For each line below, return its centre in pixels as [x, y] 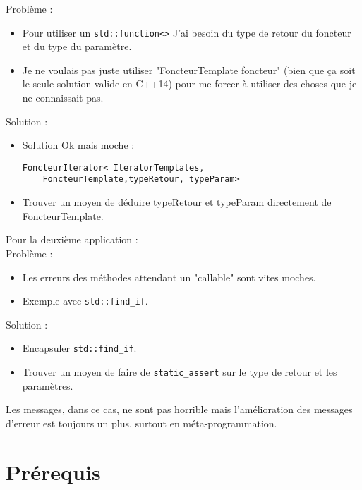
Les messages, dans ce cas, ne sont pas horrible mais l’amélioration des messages [179, 409]
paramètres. [48, 385]
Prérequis [53, 471]
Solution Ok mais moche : [78, 145]
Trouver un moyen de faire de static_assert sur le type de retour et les [180, 372]
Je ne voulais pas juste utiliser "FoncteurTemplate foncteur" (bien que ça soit [189, 69]
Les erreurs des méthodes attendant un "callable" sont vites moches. [169, 277]
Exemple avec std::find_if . [85, 301]
